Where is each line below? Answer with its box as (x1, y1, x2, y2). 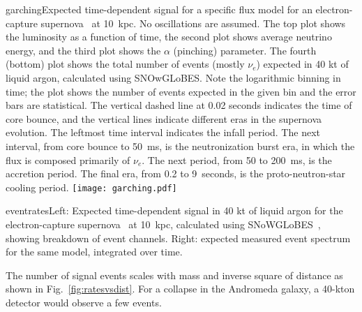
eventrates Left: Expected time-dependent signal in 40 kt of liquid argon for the (6, 203, 343, 218)
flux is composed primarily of (6, 152, 130, 167)
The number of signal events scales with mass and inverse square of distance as (6, 267, 343, 282)
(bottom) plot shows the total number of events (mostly (6, 57, 245, 71)
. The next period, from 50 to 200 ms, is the (142, 152, 332, 167)
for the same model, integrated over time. (6, 244, 183, 259)
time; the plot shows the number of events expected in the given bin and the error (6, 84, 356, 98)
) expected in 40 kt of (256, 57, 349, 71)
